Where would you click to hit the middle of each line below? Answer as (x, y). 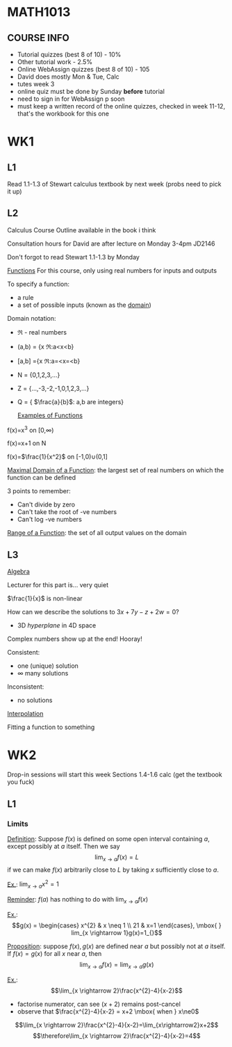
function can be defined (42, 478)
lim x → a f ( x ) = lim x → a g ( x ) (117, 965)
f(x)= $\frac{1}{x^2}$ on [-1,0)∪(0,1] (57, 457)
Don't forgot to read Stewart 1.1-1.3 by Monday (74, 257)
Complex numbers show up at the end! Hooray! (75, 639)
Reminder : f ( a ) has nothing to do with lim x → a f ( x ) (77, 900)
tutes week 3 (36, 84)
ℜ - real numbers (42, 332)
